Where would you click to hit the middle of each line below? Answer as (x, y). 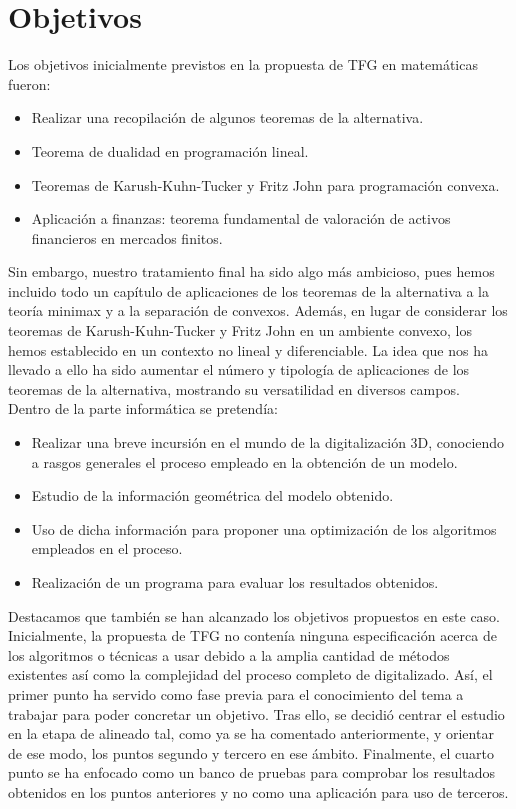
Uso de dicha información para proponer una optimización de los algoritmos (264, 528)
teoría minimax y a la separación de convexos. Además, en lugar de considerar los (258, 310)
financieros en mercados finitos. (127, 237)
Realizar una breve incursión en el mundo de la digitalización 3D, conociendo (268, 442)
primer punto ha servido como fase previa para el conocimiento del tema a (236, 693)
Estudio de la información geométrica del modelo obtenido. (212, 495)
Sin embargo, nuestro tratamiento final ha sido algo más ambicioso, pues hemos (251, 271)
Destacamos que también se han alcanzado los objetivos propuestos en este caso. (254, 615)
